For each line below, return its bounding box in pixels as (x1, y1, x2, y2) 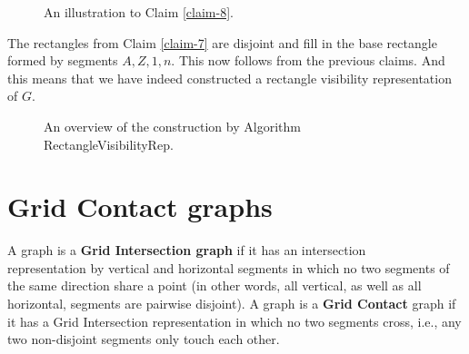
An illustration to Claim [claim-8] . (44, 3, 234, 21)
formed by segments (7, 51, 118, 70)
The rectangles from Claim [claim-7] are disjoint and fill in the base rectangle (7, 33, 437, 52)
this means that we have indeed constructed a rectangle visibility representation (7, 68, 452, 87)
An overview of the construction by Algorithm (44, 116, 301, 135)
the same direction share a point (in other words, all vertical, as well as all (7, 276, 422, 295)
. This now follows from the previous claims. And (171, 51, 445, 70)
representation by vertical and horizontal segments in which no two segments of (7, 258, 450, 277)
